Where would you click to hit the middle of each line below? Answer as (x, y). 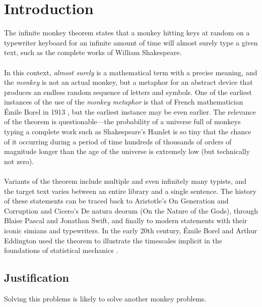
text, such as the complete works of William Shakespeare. (93, 52)
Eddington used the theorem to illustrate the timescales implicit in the (113, 240)
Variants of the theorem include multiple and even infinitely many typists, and (125, 181)
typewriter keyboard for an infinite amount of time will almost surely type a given (131, 42)
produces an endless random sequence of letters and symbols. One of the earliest (128, 92)
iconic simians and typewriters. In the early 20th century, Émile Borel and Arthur (131, 230)
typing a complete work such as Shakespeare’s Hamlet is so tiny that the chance (128, 132)
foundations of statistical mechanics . (61, 250)
